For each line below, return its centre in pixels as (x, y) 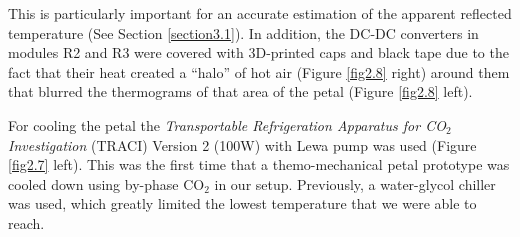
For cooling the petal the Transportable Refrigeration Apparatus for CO (227, 124)
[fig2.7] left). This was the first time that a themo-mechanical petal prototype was (259, 164)
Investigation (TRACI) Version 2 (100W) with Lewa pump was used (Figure (242, 144)
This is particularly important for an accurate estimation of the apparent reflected (260, 13)
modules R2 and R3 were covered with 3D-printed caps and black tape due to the (258, 52)
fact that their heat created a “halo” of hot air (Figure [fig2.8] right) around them (259, 71)
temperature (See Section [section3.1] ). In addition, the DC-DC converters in (243, 32)
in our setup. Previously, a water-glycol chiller (355, 183)
